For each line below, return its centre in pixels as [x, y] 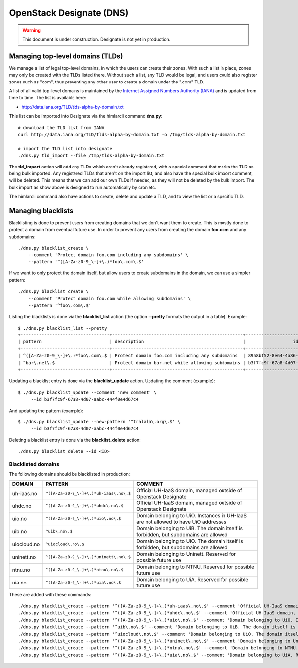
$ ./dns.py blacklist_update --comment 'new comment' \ [87, 392]
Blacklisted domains [34, 464]
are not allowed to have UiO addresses [182, 522]
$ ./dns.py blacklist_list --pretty [63, 328]
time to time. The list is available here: [48, 98]
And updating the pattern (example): [46, 411]
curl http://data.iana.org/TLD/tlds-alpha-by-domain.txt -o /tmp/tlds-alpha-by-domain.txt [132, 134]
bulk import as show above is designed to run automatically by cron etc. [83, 187]
